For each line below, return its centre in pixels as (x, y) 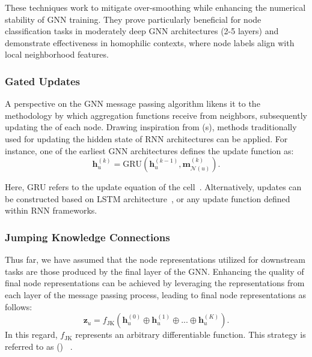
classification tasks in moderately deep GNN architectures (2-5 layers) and (142, 31)
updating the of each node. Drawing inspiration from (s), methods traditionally (151, 127)
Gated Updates (43, 81)
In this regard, (31, 334)
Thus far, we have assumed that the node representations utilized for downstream (155, 259)
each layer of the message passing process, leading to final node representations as (155, 294)
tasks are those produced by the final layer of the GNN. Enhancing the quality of (154, 271)
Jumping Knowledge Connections (87, 237)
